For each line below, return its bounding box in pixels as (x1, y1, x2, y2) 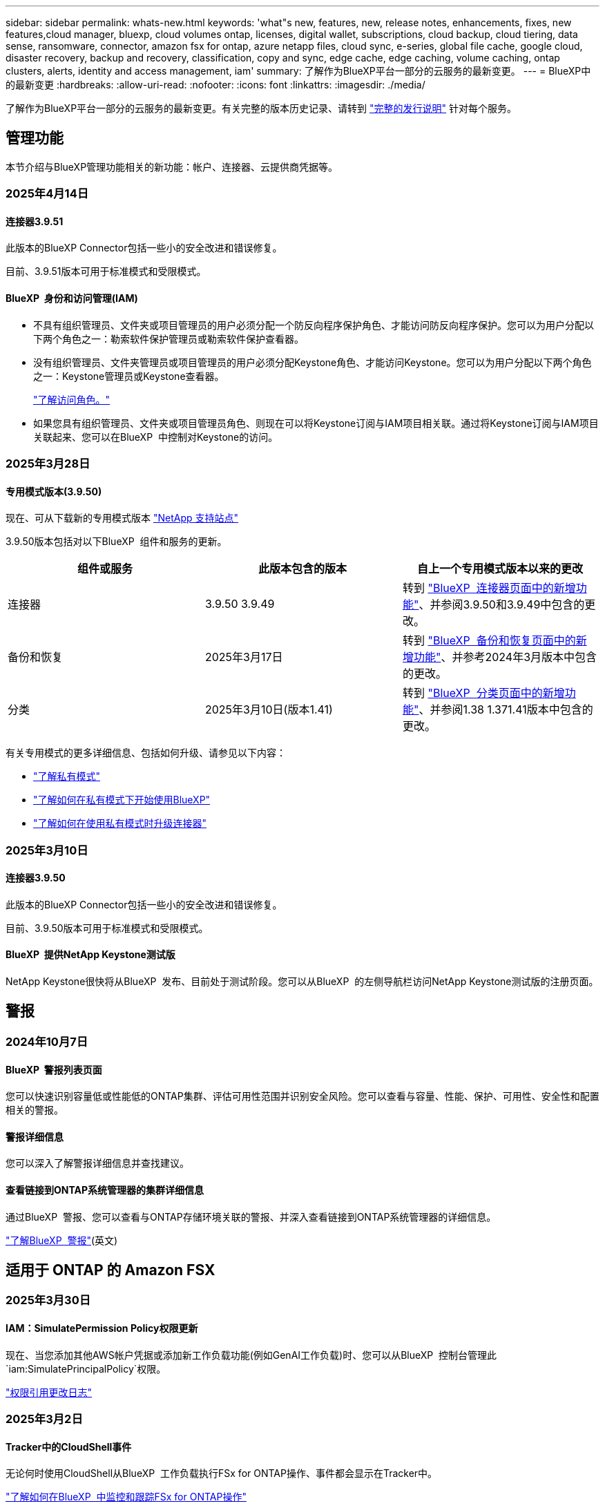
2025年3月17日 (204, 650, 283, 665)
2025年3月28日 (6, 457, 90, 471)
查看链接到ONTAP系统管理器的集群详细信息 (6, 1183, 204, 1196)
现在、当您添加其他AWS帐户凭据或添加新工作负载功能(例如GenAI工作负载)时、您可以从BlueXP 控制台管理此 (6, 1348, 497, 1361)
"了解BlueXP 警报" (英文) (6, 1234, 118, 1246)
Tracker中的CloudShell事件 (6, 1440, 132, 1453)
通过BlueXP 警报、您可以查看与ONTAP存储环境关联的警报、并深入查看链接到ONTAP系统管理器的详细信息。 (6, 1210, 497, 1223)
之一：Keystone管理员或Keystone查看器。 (33, 370, 224, 382)
